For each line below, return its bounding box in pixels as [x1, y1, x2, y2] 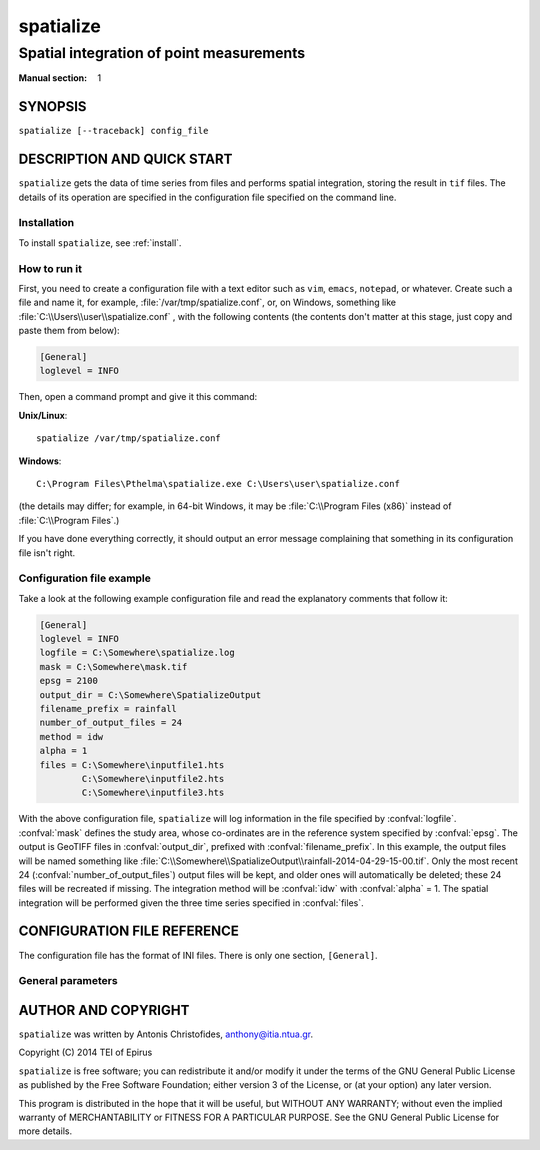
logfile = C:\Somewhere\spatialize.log [39, 647, 235, 659]
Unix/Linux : [18, 409, 68, 421]
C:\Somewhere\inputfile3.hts [81, 787, 225, 799]
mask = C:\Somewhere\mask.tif [39, 661, 188, 672]
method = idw [39, 731, 104, 742]
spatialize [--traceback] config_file [18, 125, 209, 137]
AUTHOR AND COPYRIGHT [18, 1001, 190, 1019]
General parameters [18, 974, 119, 988]
